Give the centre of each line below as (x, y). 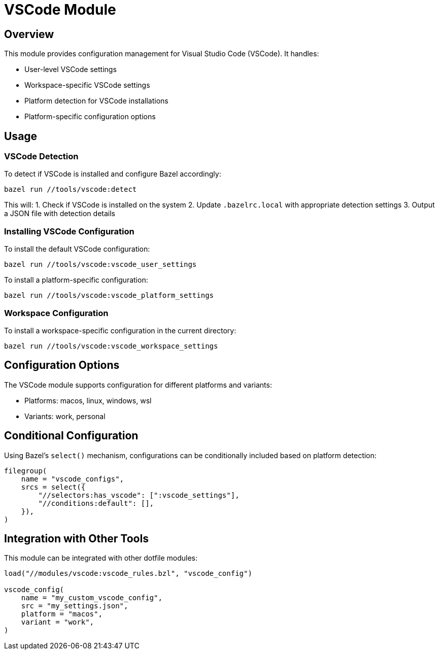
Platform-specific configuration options (90, 117)
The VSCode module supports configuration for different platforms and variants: (138, 385)
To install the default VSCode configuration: (77, 249)
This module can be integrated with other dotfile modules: (101, 558)
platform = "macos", (62, 614)
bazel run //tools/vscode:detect (71, 190)
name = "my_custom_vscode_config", (92, 598)
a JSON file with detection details (60, 214)
